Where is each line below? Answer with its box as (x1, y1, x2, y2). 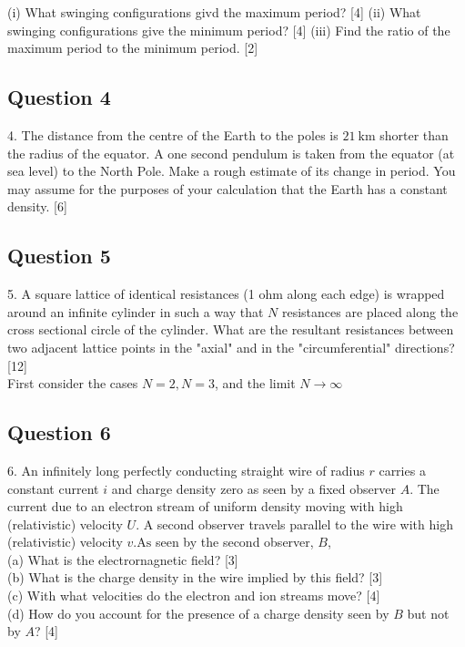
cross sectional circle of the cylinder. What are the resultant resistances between (7, 320, 454, 339)
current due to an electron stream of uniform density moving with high (7, 497, 403, 516)
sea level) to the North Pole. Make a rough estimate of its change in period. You (7, 161, 456, 180)
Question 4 (7, 83, 111, 111)
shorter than (379, 125, 449, 144)
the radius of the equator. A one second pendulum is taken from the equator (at (7, 143, 455, 162)
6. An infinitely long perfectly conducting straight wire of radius (7, 460, 365, 479)
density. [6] (7, 197, 67, 216)
